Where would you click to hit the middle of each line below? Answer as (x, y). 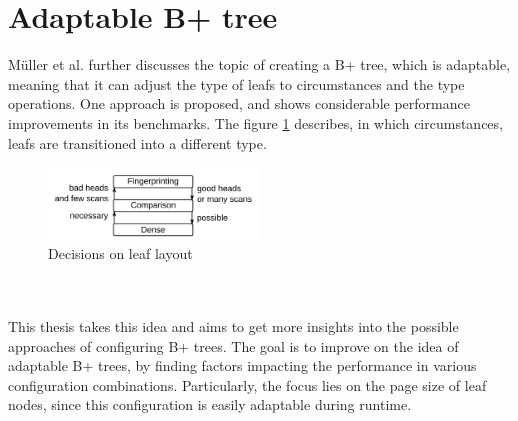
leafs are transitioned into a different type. (137, 142)
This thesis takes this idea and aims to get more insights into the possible (233, 325)
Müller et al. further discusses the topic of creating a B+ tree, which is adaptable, (259, 64)
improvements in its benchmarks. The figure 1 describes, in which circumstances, (255, 122)
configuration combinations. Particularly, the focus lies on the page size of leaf (247, 384)
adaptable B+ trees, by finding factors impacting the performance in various (242, 365)
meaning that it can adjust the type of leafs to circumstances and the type (236, 83)
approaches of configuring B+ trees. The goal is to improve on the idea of (233, 345)
